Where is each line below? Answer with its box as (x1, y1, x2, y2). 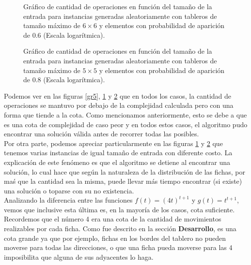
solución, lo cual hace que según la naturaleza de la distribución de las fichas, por (4, 166, 245, 177)
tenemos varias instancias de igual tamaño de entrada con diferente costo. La (4, 147, 233, 158)
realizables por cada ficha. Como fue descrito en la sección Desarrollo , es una (4, 223, 236, 234)
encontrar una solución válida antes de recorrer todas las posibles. (4, 129, 199, 139)
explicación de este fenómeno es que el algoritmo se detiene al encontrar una (4, 157, 230, 167)
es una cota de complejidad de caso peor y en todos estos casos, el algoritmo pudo (4, 119, 248, 129)
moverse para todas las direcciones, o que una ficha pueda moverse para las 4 (4, 242, 233, 252)
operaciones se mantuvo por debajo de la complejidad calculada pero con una (4, 100, 234, 110)
